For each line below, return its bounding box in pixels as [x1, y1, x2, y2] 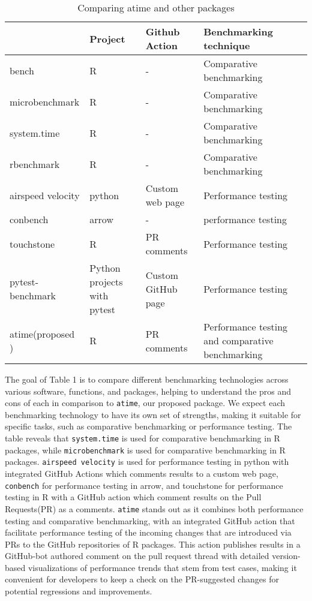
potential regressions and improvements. [5, 585, 152, 597]
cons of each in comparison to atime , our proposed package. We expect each [5, 396, 285, 409]
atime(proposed [10, 326, 75, 341]
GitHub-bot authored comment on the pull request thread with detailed [5, 549, 269, 562]
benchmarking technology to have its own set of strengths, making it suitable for [5, 408, 301, 420]
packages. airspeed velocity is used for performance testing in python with [5, 455, 289, 468]
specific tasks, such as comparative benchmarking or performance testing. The [5, 420, 292, 432]
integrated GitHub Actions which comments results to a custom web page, [5, 467, 278, 479]
